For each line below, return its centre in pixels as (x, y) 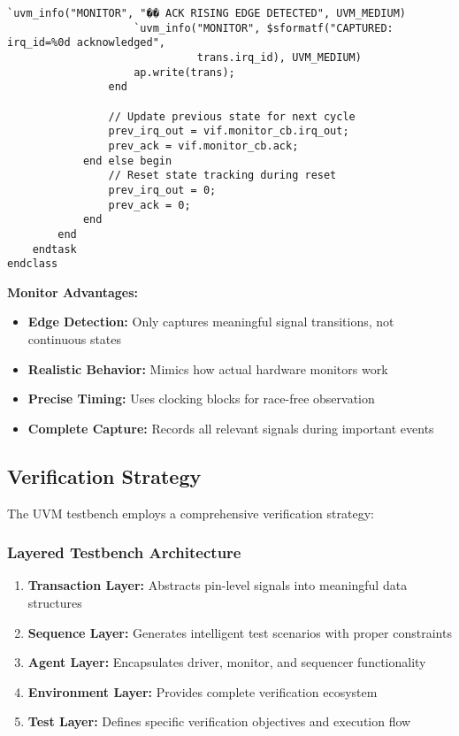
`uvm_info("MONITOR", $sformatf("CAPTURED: (264, 28)
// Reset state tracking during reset (222, 176)
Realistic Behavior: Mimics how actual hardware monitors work (208, 368)
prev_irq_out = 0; (162, 190)
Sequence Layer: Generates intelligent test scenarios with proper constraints (240, 632)
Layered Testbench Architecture (124, 552)
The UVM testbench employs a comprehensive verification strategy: (191, 513)
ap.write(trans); (184, 72)
